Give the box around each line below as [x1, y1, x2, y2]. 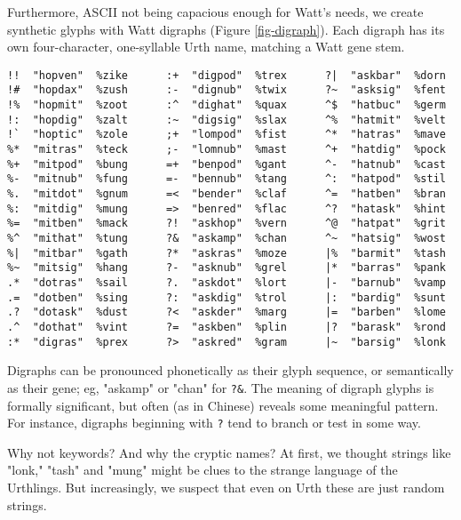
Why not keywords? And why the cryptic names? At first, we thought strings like [7, 443, 451, 461]
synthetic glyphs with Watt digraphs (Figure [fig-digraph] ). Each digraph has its [7, 20, 445, 38]
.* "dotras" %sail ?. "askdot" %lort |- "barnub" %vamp [7, 276, 446, 289]
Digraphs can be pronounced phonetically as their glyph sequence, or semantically [7, 361, 454, 380]
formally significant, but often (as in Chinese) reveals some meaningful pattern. [7, 396, 439, 414]
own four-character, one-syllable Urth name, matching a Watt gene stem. [7, 37, 405, 56]
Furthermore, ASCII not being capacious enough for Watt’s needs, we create [7, 3, 424, 20]
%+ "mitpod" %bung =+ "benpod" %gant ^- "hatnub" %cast [7, 157, 446, 171]
